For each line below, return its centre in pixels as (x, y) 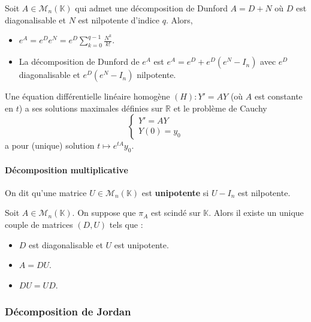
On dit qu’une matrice (46, 192)
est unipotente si (175, 192)
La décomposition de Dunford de (79, 61)
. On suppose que (104, 213)
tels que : (126, 225)
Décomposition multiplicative (67, 169)
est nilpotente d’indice (119, 19)
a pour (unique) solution (50, 145)
